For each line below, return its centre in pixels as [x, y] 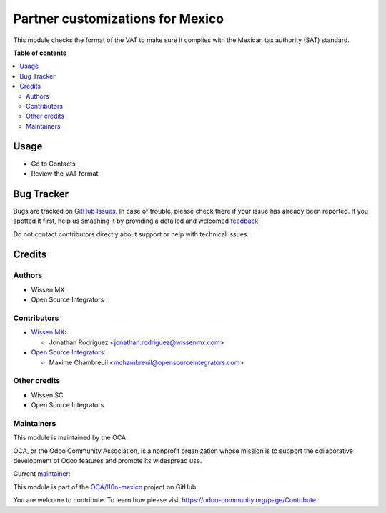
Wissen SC [47, 395]
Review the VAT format [65, 173]
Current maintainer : [42, 474]
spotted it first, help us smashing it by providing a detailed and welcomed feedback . [137, 221]
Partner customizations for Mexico [119, 19]
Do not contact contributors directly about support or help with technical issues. [131, 234]
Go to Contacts [53, 164]
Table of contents [40, 53]
